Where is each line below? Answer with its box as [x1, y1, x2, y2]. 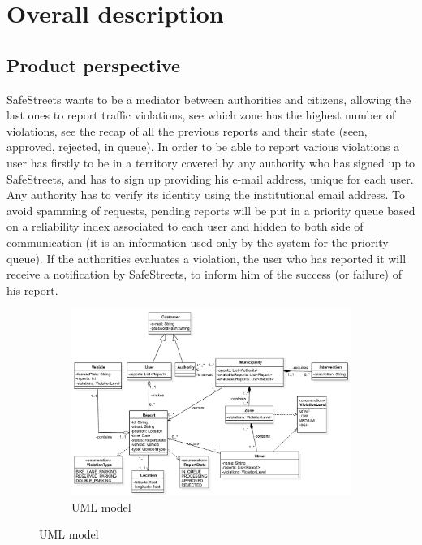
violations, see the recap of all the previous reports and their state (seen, [6, 122, 368, 139]
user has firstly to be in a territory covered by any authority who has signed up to [6, 154, 416, 171]
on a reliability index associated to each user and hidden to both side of [6, 218, 364, 235]
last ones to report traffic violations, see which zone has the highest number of [6, 106, 396, 123]
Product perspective [6, 52, 180, 77]
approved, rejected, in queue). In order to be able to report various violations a [6, 138, 400, 155]
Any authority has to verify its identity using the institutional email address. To [6, 186, 406, 203]
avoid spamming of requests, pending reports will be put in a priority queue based [6, 201, 416, 218]
